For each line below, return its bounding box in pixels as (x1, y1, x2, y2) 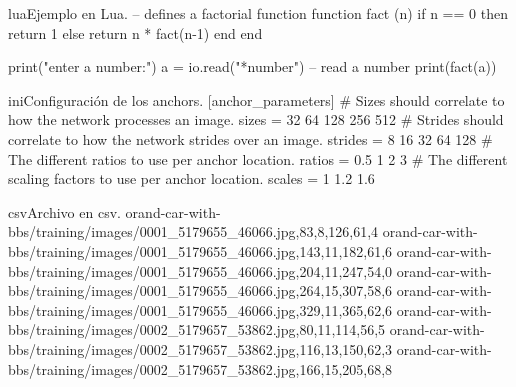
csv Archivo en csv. (8, 201, 121, 222)
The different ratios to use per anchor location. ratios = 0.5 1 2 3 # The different (8, 148, 508, 169)
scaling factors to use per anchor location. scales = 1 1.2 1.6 (8, 168, 375, 189)
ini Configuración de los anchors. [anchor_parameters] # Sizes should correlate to (8, 89, 505, 110)
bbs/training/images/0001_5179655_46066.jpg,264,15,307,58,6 (8, 280, 393, 301)
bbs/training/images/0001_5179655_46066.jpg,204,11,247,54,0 (8, 260, 393, 281)
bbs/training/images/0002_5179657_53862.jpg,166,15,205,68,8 (8, 358, 393, 379)
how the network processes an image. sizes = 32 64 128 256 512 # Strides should (8, 109, 504, 130)
